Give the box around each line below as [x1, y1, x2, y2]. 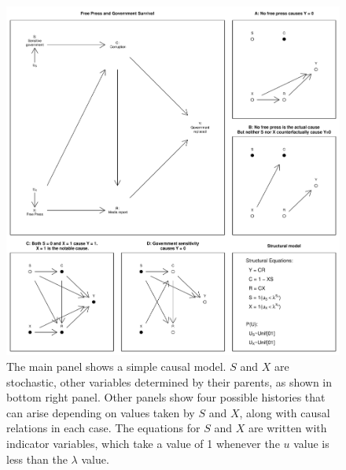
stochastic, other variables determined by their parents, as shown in [6, 373, 333, 390]
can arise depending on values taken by [6, 404, 195, 420]
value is [293, 435, 329, 452]
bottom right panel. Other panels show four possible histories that [6, 389, 326, 405]
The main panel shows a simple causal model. [6, 358, 226, 375]
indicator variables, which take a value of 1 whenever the [6, 435, 280, 452]
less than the [6, 450, 68, 467]
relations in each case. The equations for [6, 420, 201, 436]
